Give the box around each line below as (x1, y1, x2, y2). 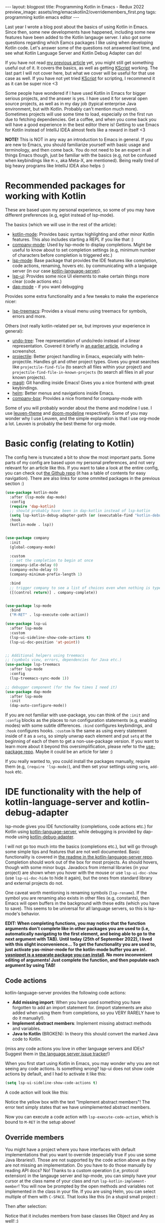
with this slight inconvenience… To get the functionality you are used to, (5, 942, 156, 947)
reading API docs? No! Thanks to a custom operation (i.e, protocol (5, 1167, 139, 1173)
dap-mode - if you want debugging (12, 283, 83, 289)
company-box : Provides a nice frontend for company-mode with (12, 395, 142, 401)
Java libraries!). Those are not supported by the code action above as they (5, 1157, 156, 1163)
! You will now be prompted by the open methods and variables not (18, 1183, 154, 1189)
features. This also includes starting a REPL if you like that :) (12, 236, 134, 242)
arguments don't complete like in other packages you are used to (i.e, (5, 926, 150, 932)
